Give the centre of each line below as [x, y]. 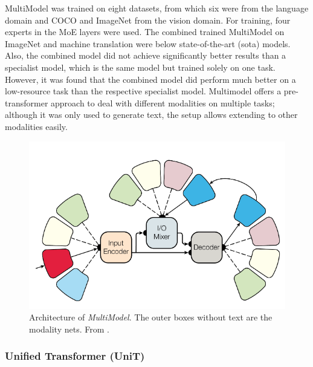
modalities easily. [36, 126]
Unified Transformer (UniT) [75, 356]
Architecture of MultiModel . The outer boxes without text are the [151, 317]
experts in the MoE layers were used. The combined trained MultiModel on [145, 32]
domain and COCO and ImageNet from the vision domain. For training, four [148, 20]
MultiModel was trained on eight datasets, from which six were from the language [157, 8]
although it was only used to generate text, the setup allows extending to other [151, 115]
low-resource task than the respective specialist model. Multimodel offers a [143, 91]
